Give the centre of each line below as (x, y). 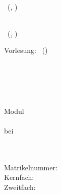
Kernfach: (19, 177)
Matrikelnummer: (31, 167)
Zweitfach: (20, 187)
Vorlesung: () (26, 50)
